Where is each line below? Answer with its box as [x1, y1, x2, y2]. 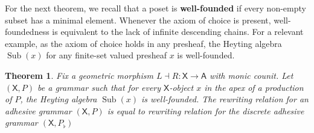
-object [169, 81, 194, 93]
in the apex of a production [204, 81, 304, 93]
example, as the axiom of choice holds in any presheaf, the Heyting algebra [5, 37, 282, 49]
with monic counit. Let [210, 69, 293, 81]
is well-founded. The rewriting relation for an [141, 93, 309, 105]
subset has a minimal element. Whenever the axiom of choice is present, [5, 13, 271, 26]
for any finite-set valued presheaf [46, 49, 167, 61]
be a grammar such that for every [37, 81, 161, 93]
